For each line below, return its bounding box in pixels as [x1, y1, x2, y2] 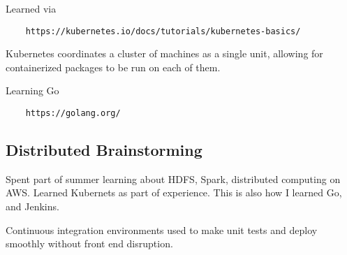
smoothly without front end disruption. [6, 236, 173, 251]
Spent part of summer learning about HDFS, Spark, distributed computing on [6, 171, 341, 186]
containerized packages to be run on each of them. [6, 59, 221, 74]
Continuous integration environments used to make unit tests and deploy [6, 222, 318, 237]
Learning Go [6, 83, 59, 98]
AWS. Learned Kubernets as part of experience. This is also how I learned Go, [6, 185, 342, 200]
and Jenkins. [6, 199, 59, 214]
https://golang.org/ [25, 108, 121, 119]
